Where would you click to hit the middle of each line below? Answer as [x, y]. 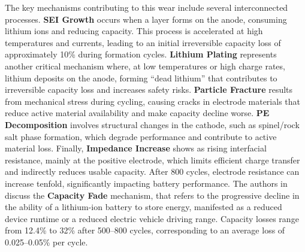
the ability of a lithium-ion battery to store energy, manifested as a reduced [144, 207]
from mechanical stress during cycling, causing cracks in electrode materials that [152, 101]
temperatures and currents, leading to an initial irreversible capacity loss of [143, 42]
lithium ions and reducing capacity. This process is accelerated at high [134, 31]
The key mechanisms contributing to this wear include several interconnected [147, 7]
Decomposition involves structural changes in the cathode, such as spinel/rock [152, 124]
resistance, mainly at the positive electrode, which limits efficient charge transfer [152, 160]
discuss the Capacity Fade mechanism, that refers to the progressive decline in [152, 195]
